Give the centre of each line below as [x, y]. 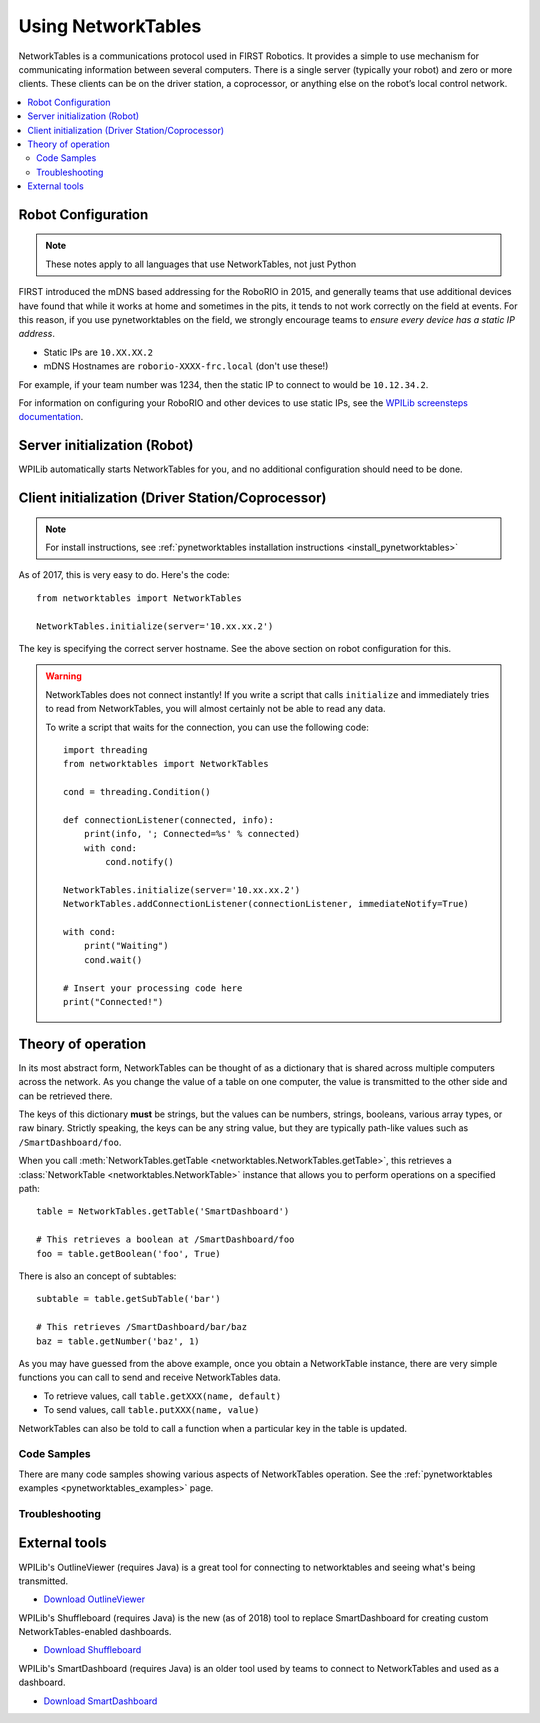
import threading [105, 749]
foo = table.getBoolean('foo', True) [129, 1253]
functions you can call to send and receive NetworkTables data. [149, 1377]
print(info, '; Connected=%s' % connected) [192, 834]
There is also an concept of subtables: [97, 1276]
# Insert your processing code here [153, 988]
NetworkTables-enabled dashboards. [95, 1632]
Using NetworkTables [110, 26]
